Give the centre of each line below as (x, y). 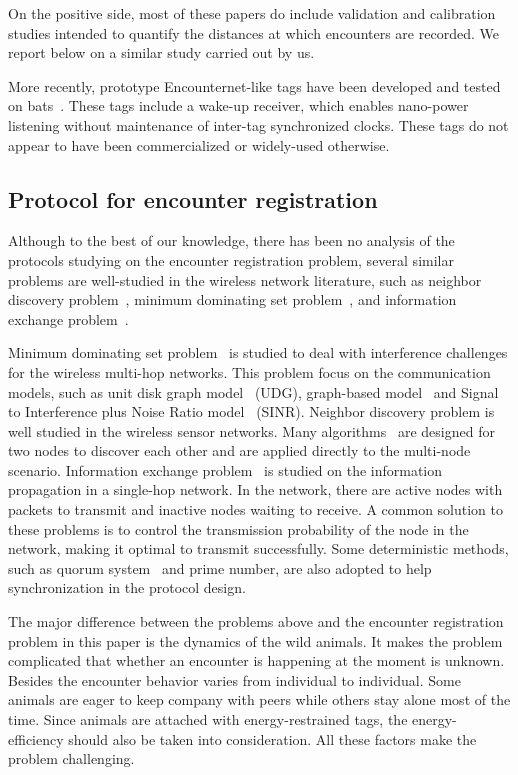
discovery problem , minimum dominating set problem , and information (232, 299)
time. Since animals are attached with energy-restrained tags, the (208, 719)
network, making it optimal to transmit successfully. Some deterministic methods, (258, 548)
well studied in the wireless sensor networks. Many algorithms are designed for (251, 430)
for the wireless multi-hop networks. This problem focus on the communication (249, 371)
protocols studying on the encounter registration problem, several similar (231, 259)
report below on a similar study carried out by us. (161, 52)
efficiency (36, 738)
